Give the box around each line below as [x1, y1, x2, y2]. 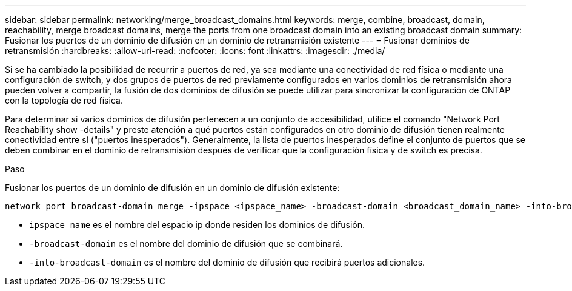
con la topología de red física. [5, 95, 123, 105]
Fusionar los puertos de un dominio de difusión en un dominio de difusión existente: [5, 182, 340, 193]
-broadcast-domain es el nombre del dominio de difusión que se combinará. [29, 238, 343, 249]
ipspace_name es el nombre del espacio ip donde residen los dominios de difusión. [29, 219, 365, 230]
